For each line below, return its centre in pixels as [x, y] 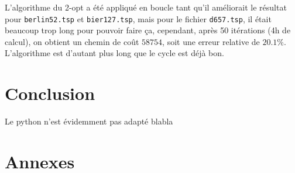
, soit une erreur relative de [211, 41]
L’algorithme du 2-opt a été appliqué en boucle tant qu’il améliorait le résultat [146, 7]
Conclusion [50, 93]
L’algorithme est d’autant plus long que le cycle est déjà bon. [114, 53]
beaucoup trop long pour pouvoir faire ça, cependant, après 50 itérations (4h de [148, 30]
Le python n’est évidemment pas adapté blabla [89, 121]
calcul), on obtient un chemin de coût [72, 41]
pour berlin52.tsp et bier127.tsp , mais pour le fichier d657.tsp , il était [138, 18]
